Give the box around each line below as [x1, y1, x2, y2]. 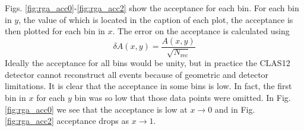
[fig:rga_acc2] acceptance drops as [5, 114, 129, 127]
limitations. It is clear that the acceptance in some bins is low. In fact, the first [5, 80, 292, 92]
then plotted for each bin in [5, 25, 105, 37]
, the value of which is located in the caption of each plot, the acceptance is [18, 13, 293, 25]
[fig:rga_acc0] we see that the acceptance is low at [5, 103, 188, 115]
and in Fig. [214, 103, 255, 115]
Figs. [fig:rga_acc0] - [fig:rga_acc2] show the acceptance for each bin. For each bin [5, 2, 299, 14]
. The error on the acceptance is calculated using [112, 25, 290, 37]
